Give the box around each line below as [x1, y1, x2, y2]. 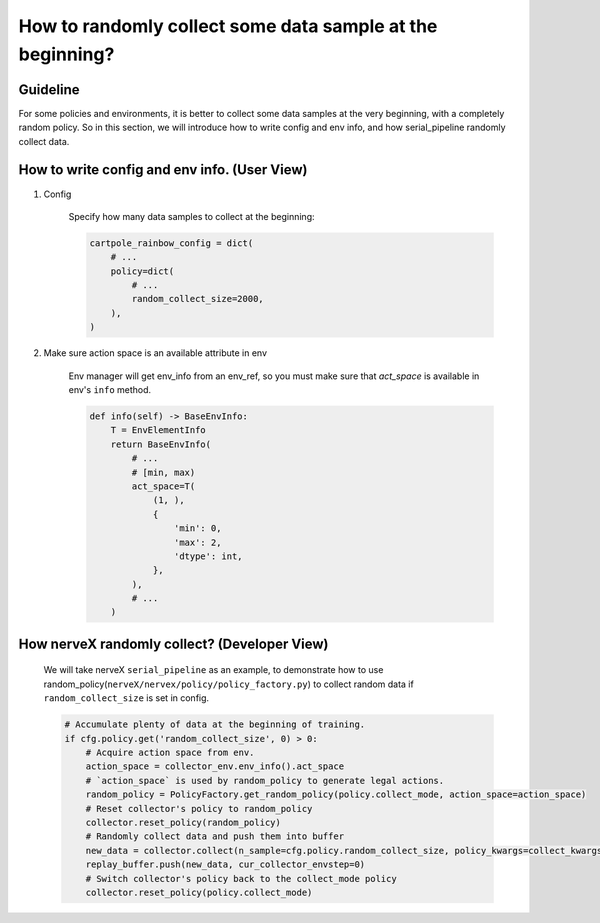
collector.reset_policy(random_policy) [85, 816, 282, 828]
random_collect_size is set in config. [43, 692, 210, 704]
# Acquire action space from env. [85, 747, 255, 759]
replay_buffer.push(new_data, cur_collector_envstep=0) [85, 859, 366, 870]
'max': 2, [173, 536, 222, 548]
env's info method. [68, 384, 152, 396]
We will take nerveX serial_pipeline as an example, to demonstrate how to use [43, 664, 384, 676]
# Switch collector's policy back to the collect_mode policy [85, 873, 397, 884]
